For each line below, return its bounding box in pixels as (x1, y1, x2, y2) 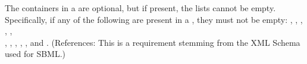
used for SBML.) (5, 48, 66, 60)
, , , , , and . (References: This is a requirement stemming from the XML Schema (5, 36, 300, 48)
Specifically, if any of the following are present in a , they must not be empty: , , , (5, 13, 303, 25)
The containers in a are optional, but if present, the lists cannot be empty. (5, 2, 276, 14)
